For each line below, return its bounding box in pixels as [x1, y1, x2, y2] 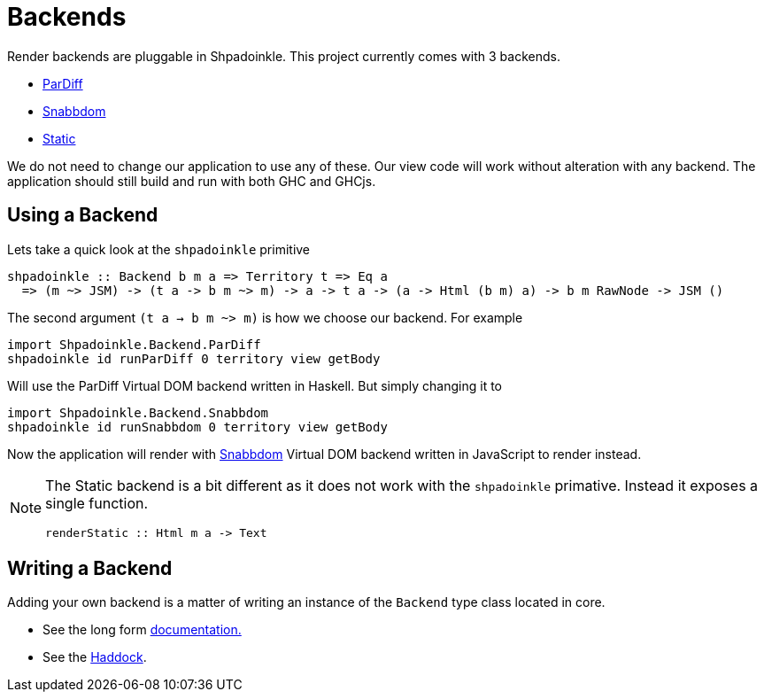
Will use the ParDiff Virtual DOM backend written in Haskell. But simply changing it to [7, 377, 502, 393]
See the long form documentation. [42, 622, 242, 638]
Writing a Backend [7, 557, 173, 580]
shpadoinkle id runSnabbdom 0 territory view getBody [7, 419, 388, 434]
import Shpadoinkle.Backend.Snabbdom [7, 405, 269, 420]
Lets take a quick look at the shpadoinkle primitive [7, 241, 311, 257]
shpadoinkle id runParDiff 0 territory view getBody [7, 351, 381, 366]
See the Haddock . [42, 649, 147, 665]
